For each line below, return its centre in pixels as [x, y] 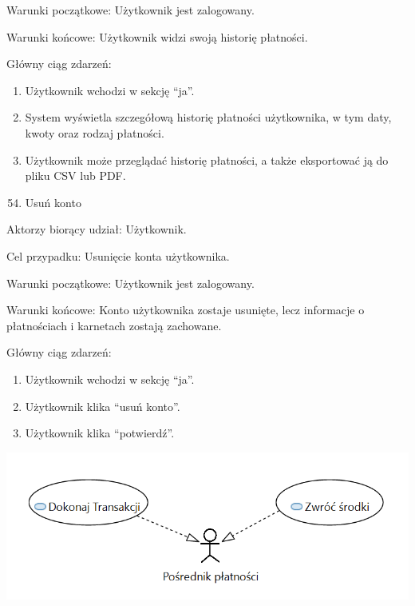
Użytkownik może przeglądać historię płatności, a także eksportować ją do [207, 159]
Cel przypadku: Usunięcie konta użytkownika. [118, 255]
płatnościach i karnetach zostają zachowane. [114, 325]
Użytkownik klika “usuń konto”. [103, 406]
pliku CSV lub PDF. [75, 175]
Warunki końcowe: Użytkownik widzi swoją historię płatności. [157, 36]
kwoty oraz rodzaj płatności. [95, 132]
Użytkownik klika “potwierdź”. [100, 433]
